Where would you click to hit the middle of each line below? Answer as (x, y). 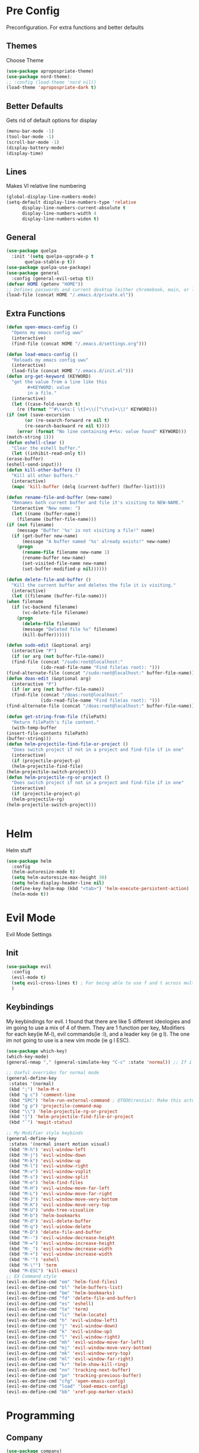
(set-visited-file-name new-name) (65, 564)
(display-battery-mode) (36, 148)
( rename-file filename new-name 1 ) (66, 552)
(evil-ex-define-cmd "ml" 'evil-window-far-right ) (70, 1359)
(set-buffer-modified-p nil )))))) (65, 569)
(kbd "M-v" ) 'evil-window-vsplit (50, 1172)
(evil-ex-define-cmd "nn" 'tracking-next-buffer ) (69, 1370)
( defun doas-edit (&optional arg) (49, 679)
